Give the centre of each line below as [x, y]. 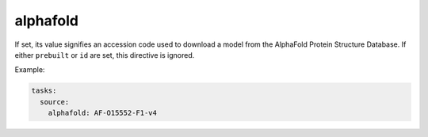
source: [55, 102]
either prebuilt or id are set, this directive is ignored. [105, 55]
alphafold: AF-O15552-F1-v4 [103, 113]
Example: [30, 70]
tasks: [44, 91]
